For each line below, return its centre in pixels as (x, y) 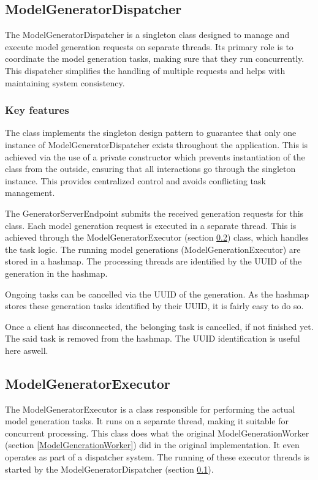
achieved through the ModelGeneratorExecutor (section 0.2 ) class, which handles (157, 237)
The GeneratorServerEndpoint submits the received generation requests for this (154, 213)
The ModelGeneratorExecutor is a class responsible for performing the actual (150, 409)
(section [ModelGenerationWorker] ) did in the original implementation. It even (152, 445)
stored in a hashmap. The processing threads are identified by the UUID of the (153, 261)
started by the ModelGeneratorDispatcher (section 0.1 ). (109, 469)
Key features (37, 110)
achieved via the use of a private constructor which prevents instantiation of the (155, 156)
